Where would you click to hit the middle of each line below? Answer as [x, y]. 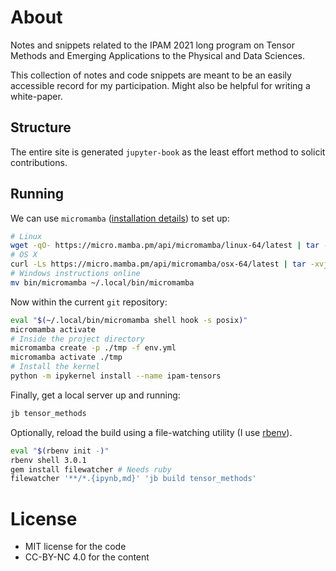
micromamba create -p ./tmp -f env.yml [93, 348]
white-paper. [36, 96]
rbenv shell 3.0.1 [48, 460]
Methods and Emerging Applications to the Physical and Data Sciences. [157, 55]
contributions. [39, 162]
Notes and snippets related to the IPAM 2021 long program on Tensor [152, 45]
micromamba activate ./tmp [66, 357]
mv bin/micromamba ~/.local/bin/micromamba [102, 282]
